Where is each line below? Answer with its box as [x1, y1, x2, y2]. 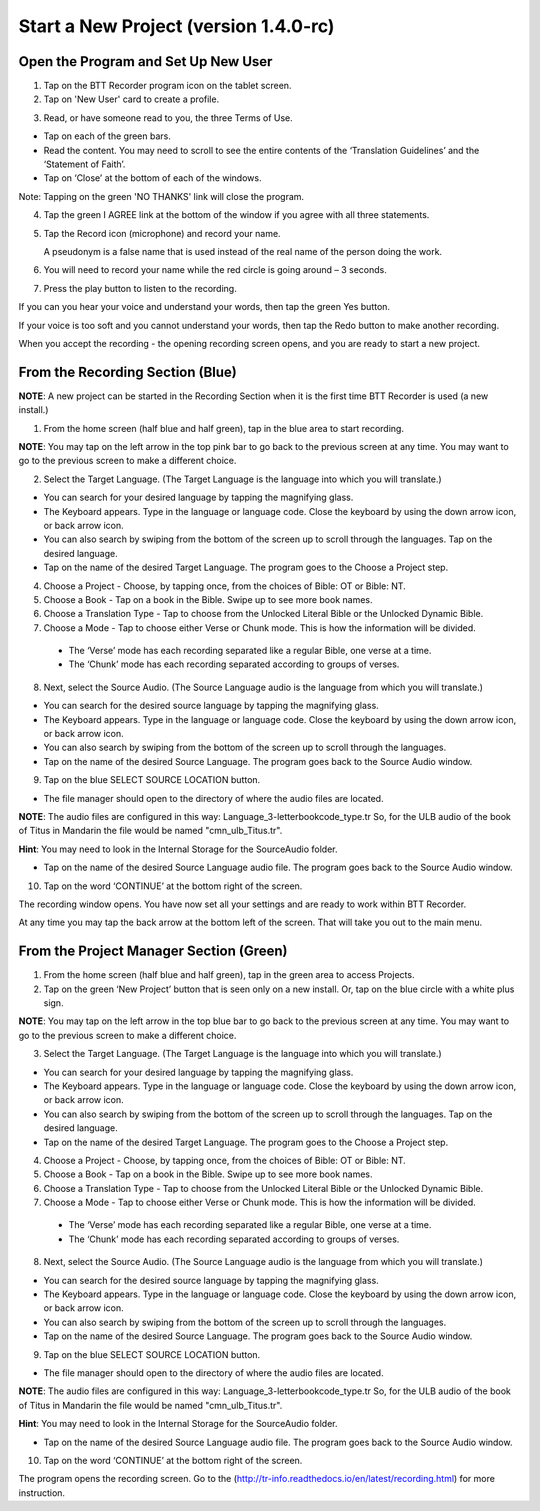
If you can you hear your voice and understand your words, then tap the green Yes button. [18, 301, 390, 313]
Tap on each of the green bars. [43, 130, 172, 142]
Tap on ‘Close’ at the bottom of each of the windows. [43, 172, 262, 184]
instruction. [18, 1486, 65, 1499]
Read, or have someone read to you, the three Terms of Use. [43, 111, 294, 124]
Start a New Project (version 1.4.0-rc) [18, 15, 335, 37]
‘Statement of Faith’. [43, 158, 126, 170]
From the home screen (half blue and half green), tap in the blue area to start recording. [43, 422, 405, 434]
